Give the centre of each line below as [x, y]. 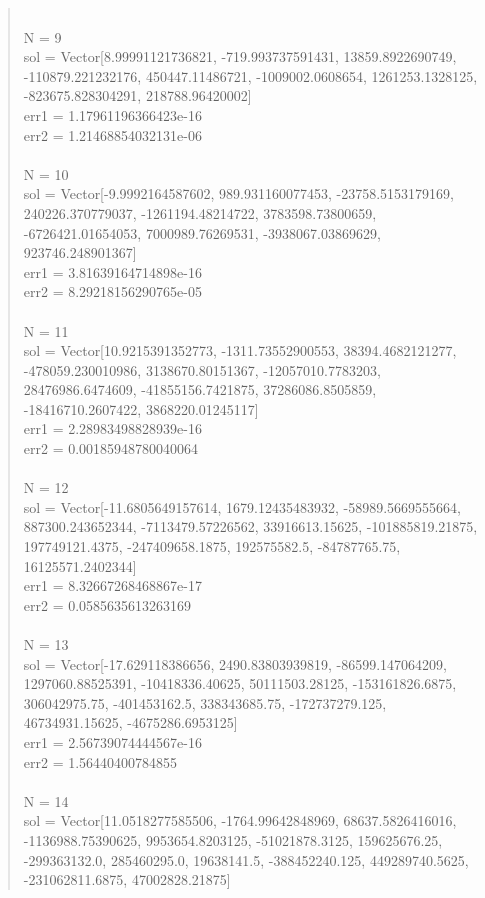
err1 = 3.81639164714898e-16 [112, 271]
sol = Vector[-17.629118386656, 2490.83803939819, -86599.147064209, [235, 663]
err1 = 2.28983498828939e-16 [112, 428]
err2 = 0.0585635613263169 [107, 604]
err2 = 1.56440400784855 [100, 761]
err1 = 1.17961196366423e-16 [112, 114]
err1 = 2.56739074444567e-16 [112, 741]
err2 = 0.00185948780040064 [111, 448]
